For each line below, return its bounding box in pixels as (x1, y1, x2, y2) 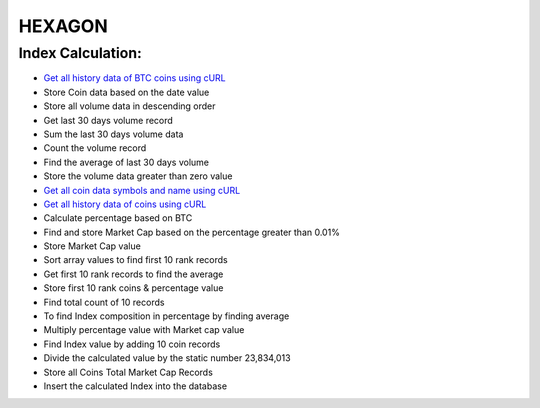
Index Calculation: (18, 44, 142, 62)
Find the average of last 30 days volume (43, 156, 210, 168)
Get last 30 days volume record (43, 114, 174, 126)
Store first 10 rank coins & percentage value (43, 282, 224, 294)
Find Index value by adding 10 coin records (43, 338, 221, 350)
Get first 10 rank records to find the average (43, 268, 224, 280)
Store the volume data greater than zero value (43, 170, 233, 182)
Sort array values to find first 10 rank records (43, 254, 229, 266)
